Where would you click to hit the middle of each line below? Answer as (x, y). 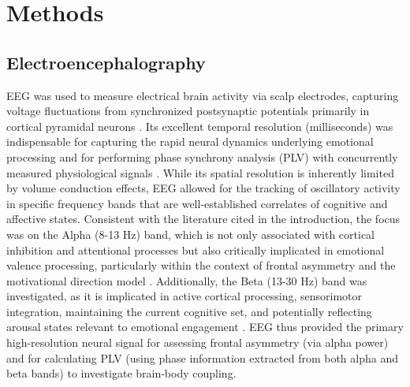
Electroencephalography (106, 62)
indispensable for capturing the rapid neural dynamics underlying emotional (190, 141)
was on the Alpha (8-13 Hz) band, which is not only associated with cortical (190, 234)
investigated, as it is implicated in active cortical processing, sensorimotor (184, 296)
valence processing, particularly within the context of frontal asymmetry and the (201, 265)
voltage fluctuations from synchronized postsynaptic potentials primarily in (188, 111)
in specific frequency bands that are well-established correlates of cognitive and (197, 203)
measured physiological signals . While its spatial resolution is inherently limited (200, 172)
